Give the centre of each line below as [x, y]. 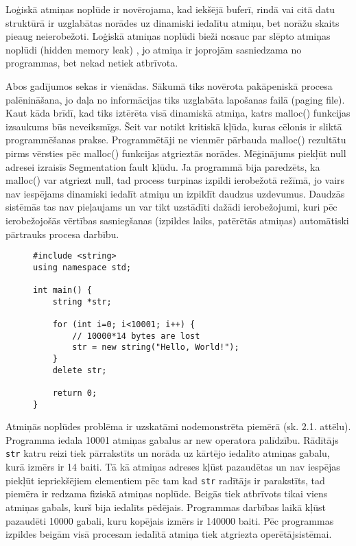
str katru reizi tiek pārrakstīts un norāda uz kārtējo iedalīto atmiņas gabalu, [168, 453]
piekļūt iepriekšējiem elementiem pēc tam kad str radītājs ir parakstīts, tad [165, 480]
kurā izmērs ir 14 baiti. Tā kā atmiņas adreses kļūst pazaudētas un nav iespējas [173, 467]
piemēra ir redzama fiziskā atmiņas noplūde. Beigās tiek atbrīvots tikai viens [167, 494]
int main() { [62, 290]
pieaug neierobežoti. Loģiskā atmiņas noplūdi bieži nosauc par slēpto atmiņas [168, 36]
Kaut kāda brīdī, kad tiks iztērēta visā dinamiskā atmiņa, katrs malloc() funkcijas [178, 113]
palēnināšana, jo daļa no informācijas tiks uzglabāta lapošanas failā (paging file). [175, 99]
